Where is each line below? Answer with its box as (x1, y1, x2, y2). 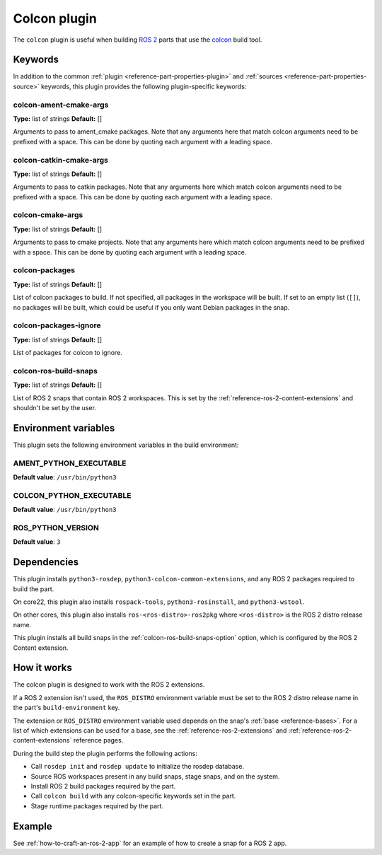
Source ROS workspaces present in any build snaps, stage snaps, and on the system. (30, 772, 280, 781)
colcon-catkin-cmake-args (13, 155, 109, 165)
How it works (13, 662, 72, 674)
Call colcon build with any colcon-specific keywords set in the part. (30, 792, 236, 801)
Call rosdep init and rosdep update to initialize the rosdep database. (30, 762, 244, 771)
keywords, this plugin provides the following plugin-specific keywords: (40, 82, 247, 91)
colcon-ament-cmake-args (13, 100, 109, 110)
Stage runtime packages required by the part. (30, 801, 164, 810)
